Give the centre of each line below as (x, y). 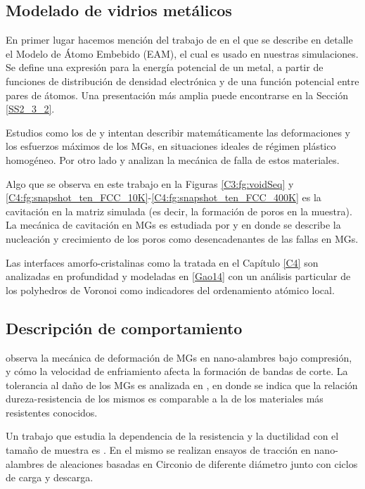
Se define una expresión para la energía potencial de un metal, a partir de (165, 67)
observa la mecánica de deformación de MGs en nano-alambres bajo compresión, (179, 357)
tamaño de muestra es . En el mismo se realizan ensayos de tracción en (158, 450)
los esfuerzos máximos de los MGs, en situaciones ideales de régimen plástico (171, 146)
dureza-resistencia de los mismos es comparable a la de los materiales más (165, 399)
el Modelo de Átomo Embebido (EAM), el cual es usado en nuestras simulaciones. (182, 53)
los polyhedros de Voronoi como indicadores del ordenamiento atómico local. (170, 290)
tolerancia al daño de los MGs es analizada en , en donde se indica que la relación (182, 385)
